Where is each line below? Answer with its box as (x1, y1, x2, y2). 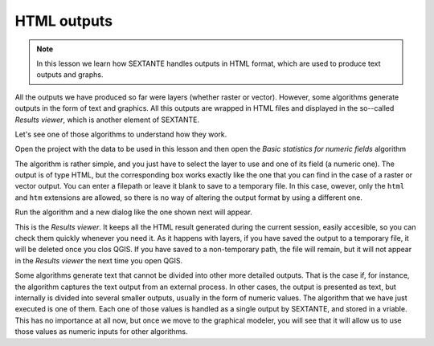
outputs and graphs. (36, 70, 104, 79)
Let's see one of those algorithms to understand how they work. (14, 129, 227, 139)
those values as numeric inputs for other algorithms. (14, 327, 188, 336)
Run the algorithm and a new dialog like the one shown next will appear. (14, 207, 252, 217)
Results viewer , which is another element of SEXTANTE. (14, 115, 200, 124)
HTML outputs (14, 12, 113, 30)
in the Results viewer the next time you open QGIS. (14, 255, 183, 265)
